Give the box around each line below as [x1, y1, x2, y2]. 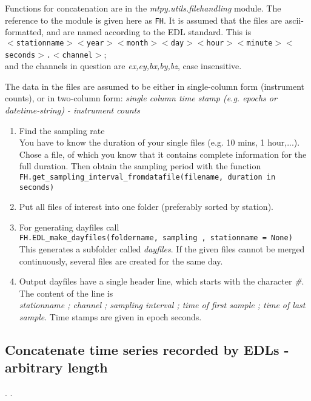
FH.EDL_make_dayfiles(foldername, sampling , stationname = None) [19, 234, 293, 243]
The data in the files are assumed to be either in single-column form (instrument [5, 79, 305, 92]
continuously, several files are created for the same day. [19, 254, 223, 267]
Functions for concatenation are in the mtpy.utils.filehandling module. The [5, 2, 281, 14]
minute [246, 38, 273, 47]
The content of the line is [19, 286, 113, 299]
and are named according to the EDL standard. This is [46, 25, 252, 38]
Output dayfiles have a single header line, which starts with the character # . [19, 275, 304, 288]
